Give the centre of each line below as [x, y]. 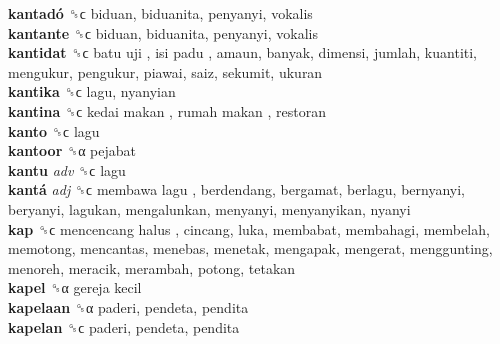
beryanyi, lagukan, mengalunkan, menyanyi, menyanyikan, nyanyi [209, 208]
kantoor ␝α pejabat [72, 150]
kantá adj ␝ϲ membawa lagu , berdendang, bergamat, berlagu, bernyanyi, [237, 189]
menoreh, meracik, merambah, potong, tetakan [152, 267]
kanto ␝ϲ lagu [54, 130]
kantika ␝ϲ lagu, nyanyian [92, 91]
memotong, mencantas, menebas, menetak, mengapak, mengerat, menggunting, [250, 248]
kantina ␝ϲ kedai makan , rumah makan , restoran [167, 110]
